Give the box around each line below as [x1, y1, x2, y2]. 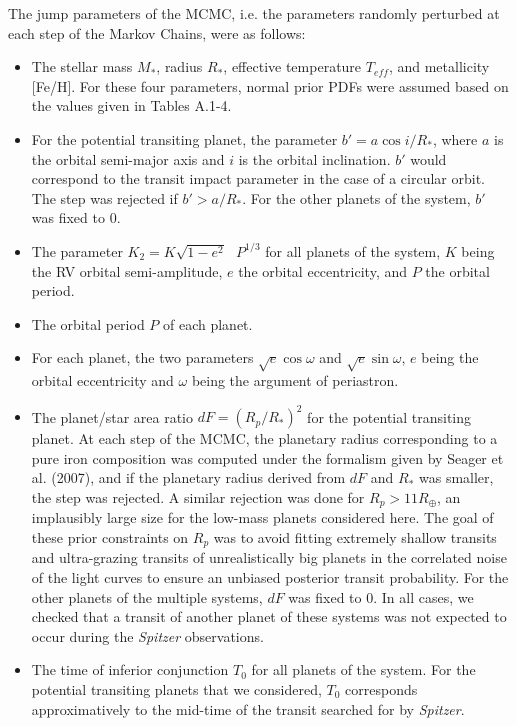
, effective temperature [223, 56, 362, 77]
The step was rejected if [31, 187, 178, 208]
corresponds [345, 679, 418, 700]
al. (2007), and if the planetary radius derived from [31, 467, 346, 488]
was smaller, [418, 467, 494, 488]
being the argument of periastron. [191, 370, 399, 391]
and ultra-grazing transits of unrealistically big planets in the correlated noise [31, 547, 507, 568]
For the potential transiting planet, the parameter [31, 128, 338, 149]
